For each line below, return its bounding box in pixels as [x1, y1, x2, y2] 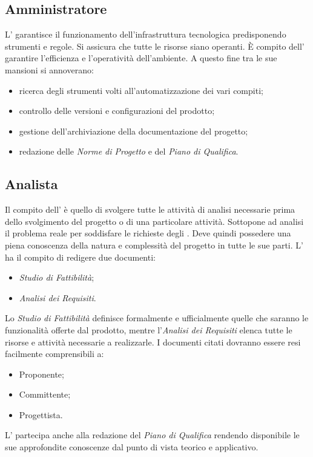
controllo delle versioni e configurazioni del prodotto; [19, 104, 215, 117]
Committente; [19, 388, 71, 401]
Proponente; [19, 367, 64, 380]
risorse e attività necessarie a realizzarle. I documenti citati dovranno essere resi [5, 335, 301, 348]
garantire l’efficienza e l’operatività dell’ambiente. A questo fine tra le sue [5, 52, 277, 64]
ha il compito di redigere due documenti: [5, 250, 156, 263]
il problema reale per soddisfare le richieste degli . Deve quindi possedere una [5, 227, 291, 239]
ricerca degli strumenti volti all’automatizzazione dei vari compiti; [19, 84, 263, 96]
